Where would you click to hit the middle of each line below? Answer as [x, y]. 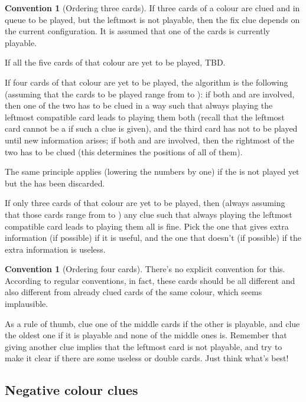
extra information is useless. [55, 249]
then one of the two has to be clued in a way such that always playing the [139, 105]
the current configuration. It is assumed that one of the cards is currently [138, 31]
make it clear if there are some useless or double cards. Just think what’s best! [147, 358]
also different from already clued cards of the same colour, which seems [134, 292]
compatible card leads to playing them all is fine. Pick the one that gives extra [147, 226]
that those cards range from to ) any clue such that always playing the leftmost [149, 214]
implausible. [27, 304]
